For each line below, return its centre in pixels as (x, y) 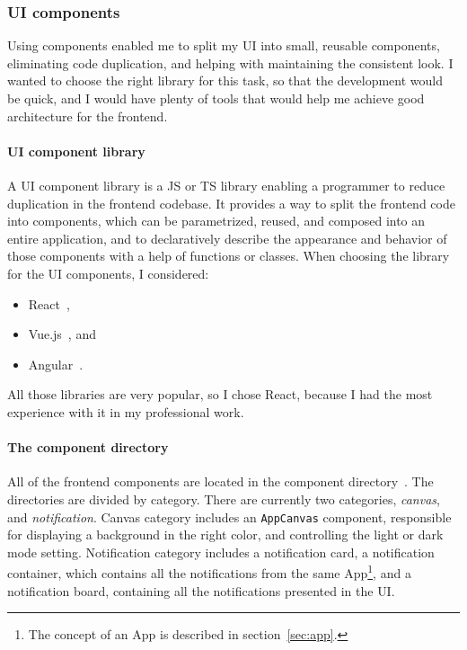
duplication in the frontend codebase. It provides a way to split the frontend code (231, 203)
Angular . (56, 364)
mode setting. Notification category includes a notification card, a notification (221, 552)
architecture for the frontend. (88, 116)
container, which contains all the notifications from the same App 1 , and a (209, 571)
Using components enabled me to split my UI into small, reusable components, (224, 45)
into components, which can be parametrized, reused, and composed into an (216, 221)
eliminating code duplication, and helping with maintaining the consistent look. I (230, 62)
